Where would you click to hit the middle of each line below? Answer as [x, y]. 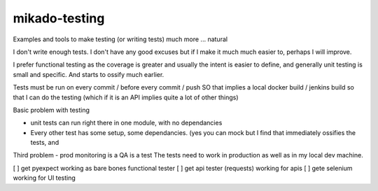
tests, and [45, 143]
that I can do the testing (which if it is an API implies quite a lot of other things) [126, 97]
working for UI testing [44, 178]
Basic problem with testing [51, 110]
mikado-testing [59, 18]
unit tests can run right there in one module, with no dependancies [126, 123]
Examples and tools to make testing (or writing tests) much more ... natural [120, 39]
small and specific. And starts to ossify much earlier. [89, 74]
